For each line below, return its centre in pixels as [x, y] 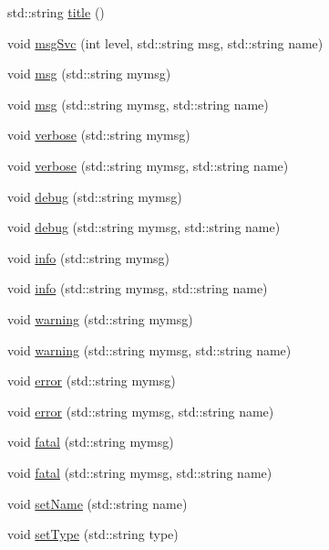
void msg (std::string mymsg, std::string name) [138, 104]
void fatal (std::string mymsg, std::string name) [140, 472]
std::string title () [56, 12]
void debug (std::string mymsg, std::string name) [144, 227]
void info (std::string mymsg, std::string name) [138, 288]
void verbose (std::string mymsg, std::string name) [148, 165]
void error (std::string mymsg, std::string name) [141, 411]
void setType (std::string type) [93, 534]
